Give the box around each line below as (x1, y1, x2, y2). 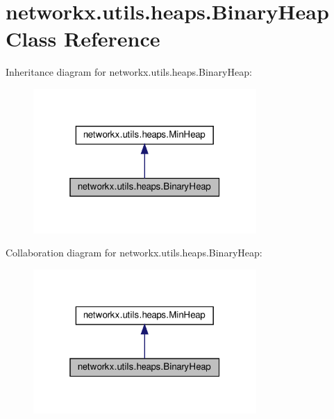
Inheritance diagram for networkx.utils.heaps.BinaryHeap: (6, 65, 252, 79)
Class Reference (6, 24, 160, 53)
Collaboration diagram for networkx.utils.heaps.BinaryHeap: (6, 245, 262, 260)
